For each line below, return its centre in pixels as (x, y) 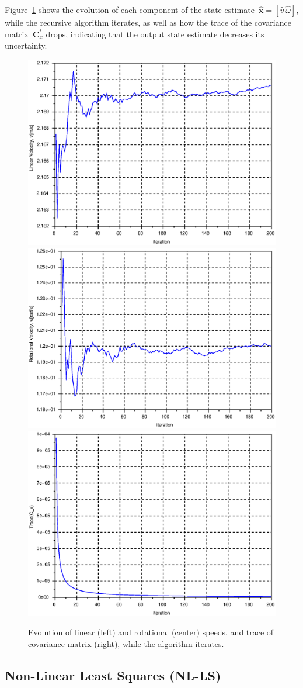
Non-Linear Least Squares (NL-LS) (113, 675)
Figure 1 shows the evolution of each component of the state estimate (130, 9)
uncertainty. (26, 45)
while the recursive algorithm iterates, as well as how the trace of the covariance (148, 22)
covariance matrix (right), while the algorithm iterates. (126, 643)
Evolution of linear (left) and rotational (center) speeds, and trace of (151, 632)
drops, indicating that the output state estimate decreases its (155, 34)
